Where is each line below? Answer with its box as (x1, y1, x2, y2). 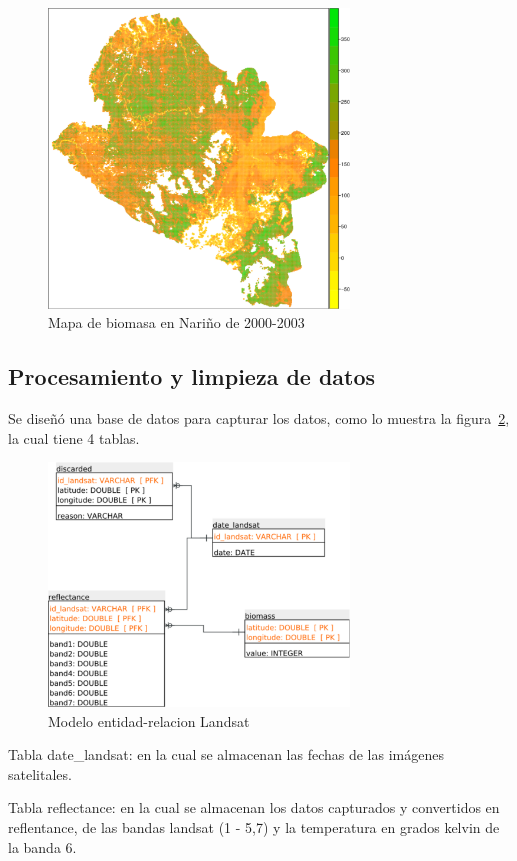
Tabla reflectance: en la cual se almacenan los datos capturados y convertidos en (8, 797, 500, 818)
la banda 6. (8, 836, 77, 857)
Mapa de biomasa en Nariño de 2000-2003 (48, 312, 305, 333)
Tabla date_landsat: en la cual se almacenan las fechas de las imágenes (8, 744, 444, 765)
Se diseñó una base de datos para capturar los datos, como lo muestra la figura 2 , (8, 408, 510, 429)
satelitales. (8, 763, 72, 784)
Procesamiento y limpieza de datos (8, 361, 376, 392)
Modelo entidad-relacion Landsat (48, 710, 250, 731)
